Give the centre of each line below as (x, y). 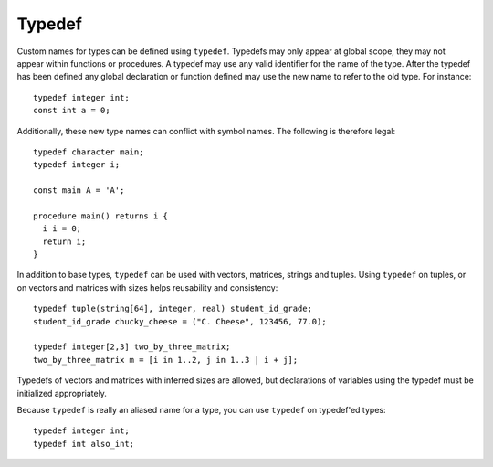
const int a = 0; (72, 111)
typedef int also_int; (84, 444)
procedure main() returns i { (101, 216)
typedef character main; (89, 152)
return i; (64, 241)
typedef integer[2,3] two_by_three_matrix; (132, 347)
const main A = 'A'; (79, 191)
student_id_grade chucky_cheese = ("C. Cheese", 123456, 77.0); (180, 321)
